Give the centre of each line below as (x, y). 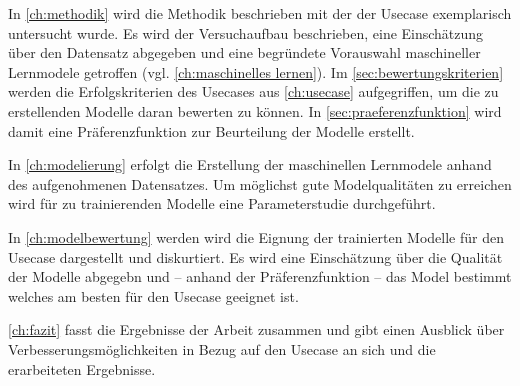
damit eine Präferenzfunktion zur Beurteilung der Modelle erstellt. (211, 130)
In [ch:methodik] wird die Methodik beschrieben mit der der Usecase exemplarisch (260, 13)
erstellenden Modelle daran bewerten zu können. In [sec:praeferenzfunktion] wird (255, 110)
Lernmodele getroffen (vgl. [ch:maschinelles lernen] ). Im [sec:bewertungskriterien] (256, 71)
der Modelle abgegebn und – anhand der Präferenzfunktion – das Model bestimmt (260, 276)
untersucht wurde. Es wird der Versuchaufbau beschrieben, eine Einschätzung (246, 32)
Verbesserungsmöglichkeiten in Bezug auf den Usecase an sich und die (222, 348)
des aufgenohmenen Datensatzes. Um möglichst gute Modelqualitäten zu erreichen (260, 183)
